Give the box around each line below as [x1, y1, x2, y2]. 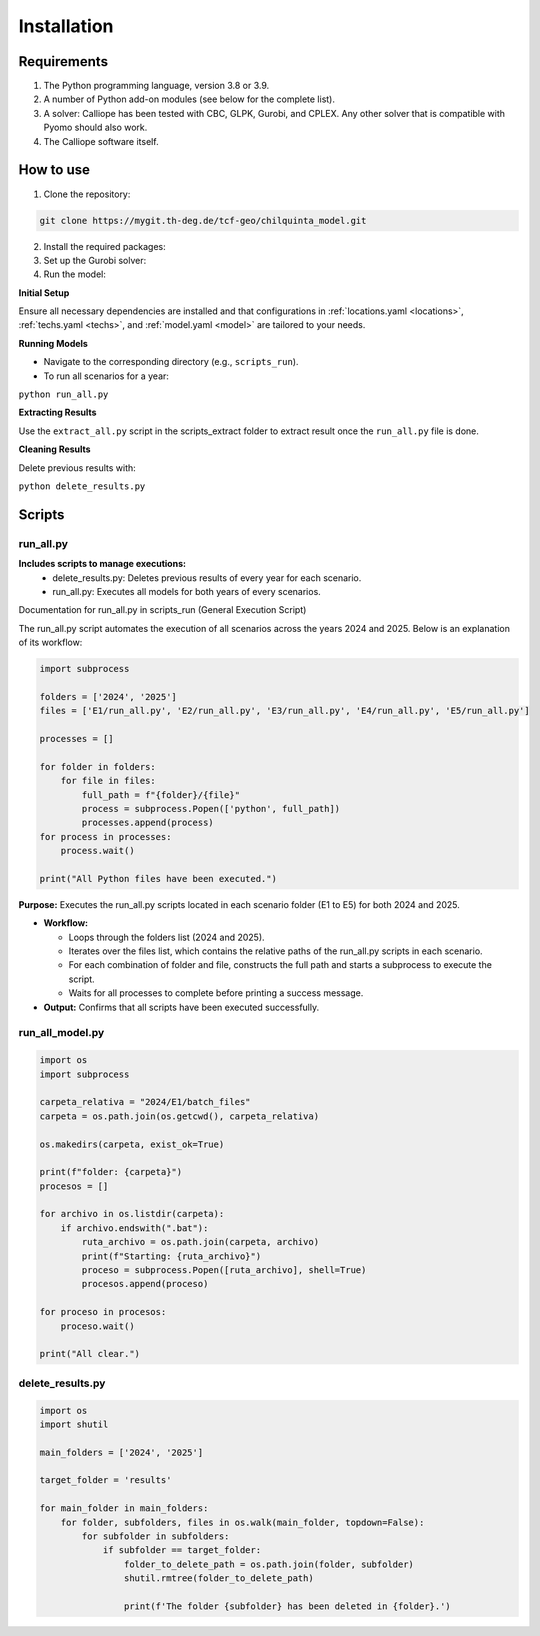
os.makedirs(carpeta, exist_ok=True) [39, 1138, 225, 1150]
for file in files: [60, 775, 157, 787]
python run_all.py [18, 389, 109, 400]
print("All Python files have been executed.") [39, 873, 277, 884]
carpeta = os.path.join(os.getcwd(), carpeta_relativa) [39, 1110, 320, 1122]
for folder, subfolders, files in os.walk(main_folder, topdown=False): [60, 1516, 425, 1528]
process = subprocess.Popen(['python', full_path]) [81, 803, 341, 814]
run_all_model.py [18, 1026, 105, 1040]
